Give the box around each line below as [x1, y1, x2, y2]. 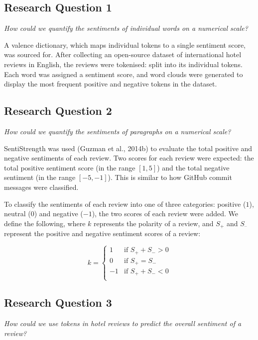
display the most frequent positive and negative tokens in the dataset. [4, 79, 217, 89]
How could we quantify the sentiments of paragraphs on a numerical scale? [4, 126, 231, 136]
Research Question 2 [4, 103, 112, 118]
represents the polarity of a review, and [94, 218, 214, 228]
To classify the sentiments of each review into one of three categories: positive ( [4, 198, 246, 209]
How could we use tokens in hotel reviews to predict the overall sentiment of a [4, 318, 242, 328]
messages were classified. [4, 181, 79, 192]
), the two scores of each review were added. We [92, 208, 239, 219]
